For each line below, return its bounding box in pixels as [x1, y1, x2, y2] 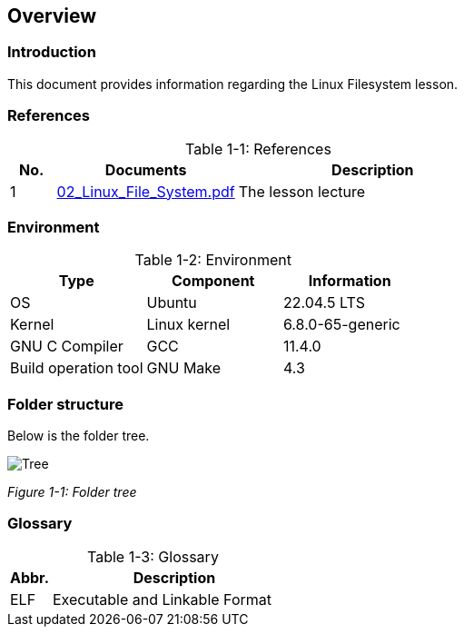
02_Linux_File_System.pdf [56, 182, 235, 201]
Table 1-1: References [185, 139, 331, 158]
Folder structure [7, 394, 123, 413]
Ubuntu [146, 293, 197, 312]
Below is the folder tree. [7, 428, 150, 444]
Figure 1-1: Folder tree [7, 484, 137, 500]
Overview [7, 5, 97, 27]
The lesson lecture [238, 182, 366, 201]
